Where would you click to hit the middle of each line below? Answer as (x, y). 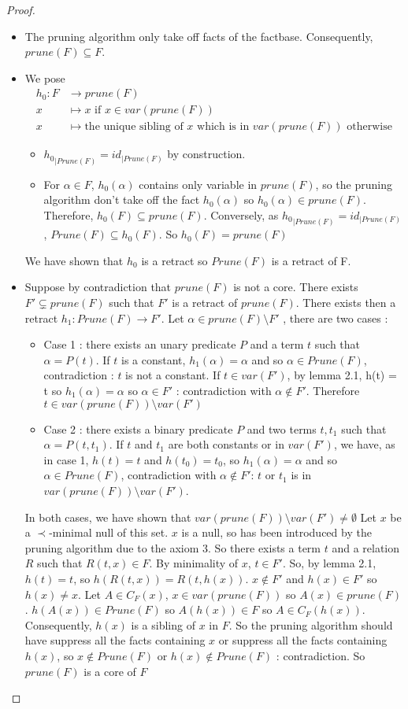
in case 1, (66, 459)
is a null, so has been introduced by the (276, 532)
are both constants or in (226, 444)
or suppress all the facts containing (303, 640)
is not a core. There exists (296, 287)
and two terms (282, 428)
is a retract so (174, 260)
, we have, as (364, 444)
